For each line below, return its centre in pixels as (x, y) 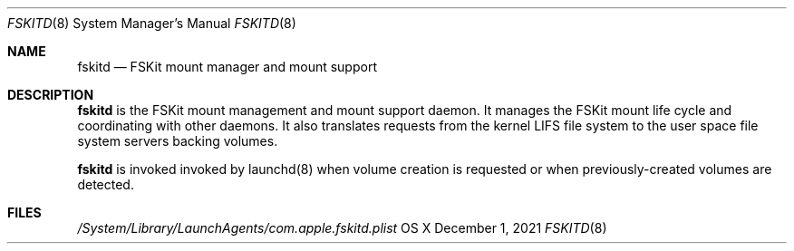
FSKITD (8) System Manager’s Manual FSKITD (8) (152, 23)
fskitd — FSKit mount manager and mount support (227, 67)
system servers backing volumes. (178, 141)
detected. (106, 184)
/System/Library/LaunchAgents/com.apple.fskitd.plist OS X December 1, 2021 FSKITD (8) (342, 228)
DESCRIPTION (51, 95)
